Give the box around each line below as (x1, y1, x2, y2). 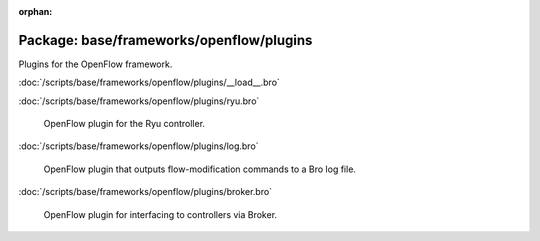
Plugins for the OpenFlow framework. (18, 58, 173, 70)
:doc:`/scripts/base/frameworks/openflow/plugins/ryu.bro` (18, 95, 260, 107)
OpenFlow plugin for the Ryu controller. (43, 118, 205, 130)
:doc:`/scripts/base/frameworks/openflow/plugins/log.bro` (18, 140, 259, 152)
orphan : (18, 6, 53, 17)
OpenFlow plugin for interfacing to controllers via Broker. (43, 208, 278, 220)
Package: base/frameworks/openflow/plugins (18, 31, 313, 49)
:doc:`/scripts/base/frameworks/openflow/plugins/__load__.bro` (18, 76, 280, 89)
